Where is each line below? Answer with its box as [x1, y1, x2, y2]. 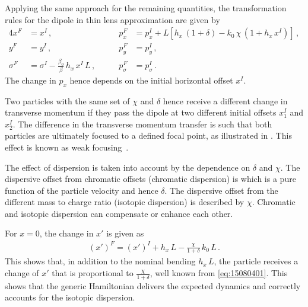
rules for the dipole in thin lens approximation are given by [5, 13, 220, 25]
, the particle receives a [214, 255, 299, 267]
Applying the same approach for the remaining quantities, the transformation [5, 2, 287, 14]
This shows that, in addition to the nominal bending [5, 255, 196, 267]
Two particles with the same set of [5, 94, 130, 107]
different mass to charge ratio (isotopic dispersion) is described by [5, 196, 245, 208]
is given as [106, 227, 144, 239]
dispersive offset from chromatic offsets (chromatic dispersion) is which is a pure [5, 172, 296, 185]
